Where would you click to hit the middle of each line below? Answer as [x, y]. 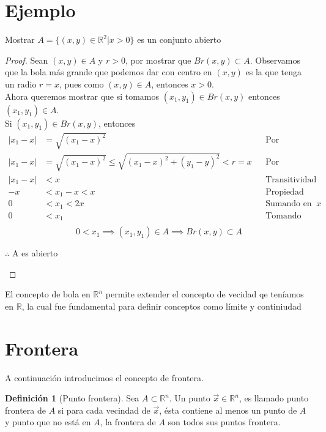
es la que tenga [273, 72]
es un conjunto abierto [179, 39]
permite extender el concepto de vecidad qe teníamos [205, 294]
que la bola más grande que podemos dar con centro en [109, 72]
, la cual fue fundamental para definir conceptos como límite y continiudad [161, 306]
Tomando [283, 216]
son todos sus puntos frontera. [224, 422]
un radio [21, 84]
